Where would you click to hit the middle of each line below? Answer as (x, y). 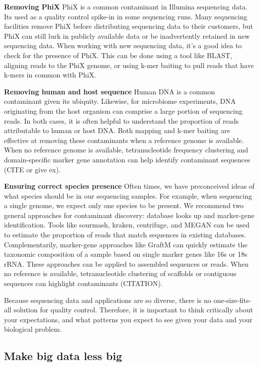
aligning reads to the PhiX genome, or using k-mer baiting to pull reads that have (129, 65)
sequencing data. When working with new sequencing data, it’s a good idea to (123, 45)
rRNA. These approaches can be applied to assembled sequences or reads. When (126, 263)
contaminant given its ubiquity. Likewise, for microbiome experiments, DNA (120, 101)
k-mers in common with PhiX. (50, 75)
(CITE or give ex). (32, 169)
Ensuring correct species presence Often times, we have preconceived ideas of (129, 186)
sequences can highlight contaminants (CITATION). (84, 283)
